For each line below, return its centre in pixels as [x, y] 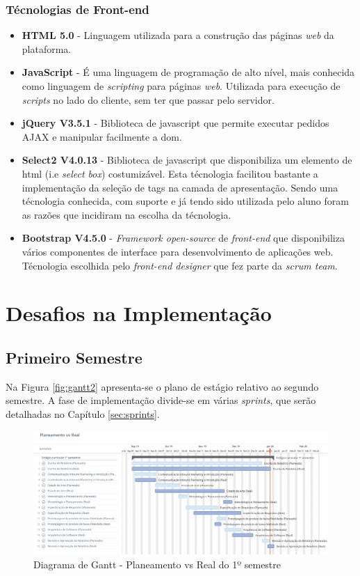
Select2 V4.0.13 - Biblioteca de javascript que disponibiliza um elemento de [187, 160]
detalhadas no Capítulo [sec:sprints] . [83, 413]
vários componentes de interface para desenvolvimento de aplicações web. [178, 251]
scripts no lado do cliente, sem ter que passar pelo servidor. [148, 99]
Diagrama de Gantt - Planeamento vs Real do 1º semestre [157, 564]
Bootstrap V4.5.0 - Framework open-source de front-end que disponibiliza [183, 238]
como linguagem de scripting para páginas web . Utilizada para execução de [181, 86]
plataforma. [47, 48]
